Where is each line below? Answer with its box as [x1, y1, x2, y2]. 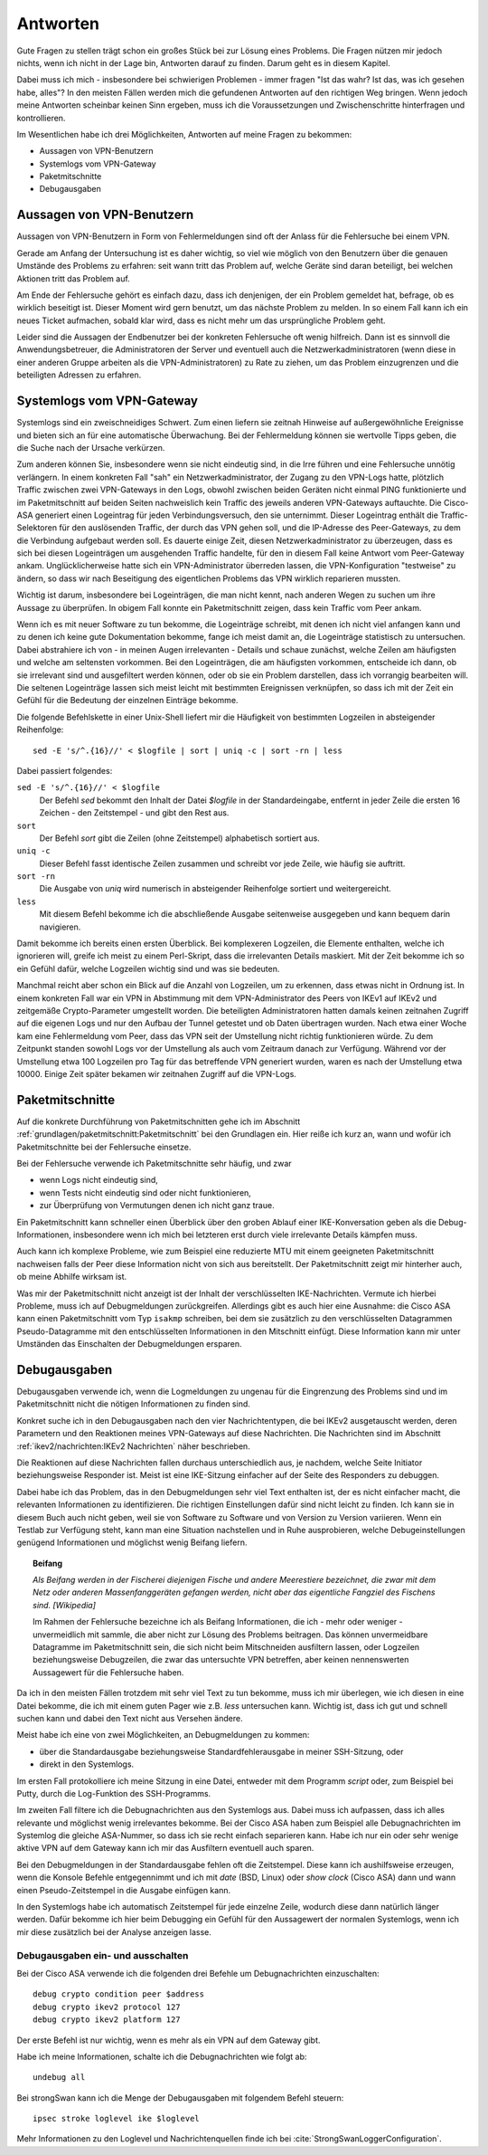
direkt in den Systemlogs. [39, 1759, 135, 1769]
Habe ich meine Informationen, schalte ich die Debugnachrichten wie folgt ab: [16, 2051, 307, 2062]
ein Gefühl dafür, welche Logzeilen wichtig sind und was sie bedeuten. [16, 963, 280, 974]
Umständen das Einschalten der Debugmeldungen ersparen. [16, 1339, 243, 1349]
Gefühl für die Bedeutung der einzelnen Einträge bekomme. [16, 695, 239, 706]
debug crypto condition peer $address [33, 1989, 205, 1999]
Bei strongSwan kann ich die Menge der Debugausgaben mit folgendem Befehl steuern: [16, 2092, 344, 2103]
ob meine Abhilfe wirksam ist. [16, 1272, 127, 1283]
